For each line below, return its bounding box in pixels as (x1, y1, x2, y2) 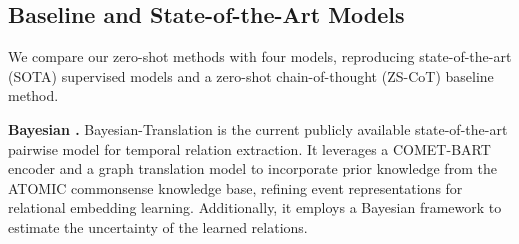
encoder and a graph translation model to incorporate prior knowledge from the (8, 158, 497, 179)
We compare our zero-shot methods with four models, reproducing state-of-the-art (8, 46, 512, 67)
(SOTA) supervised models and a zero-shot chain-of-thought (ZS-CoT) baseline (8, 65, 494, 86)
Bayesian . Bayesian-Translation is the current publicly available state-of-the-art (8, 118, 508, 139)
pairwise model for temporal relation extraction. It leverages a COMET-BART (8, 138, 491, 159)
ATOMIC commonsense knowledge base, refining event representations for (8, 177, 463, 198)
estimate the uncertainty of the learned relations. (8, 216, 308, 237)
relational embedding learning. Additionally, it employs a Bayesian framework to (8, 197, 502, 218)
